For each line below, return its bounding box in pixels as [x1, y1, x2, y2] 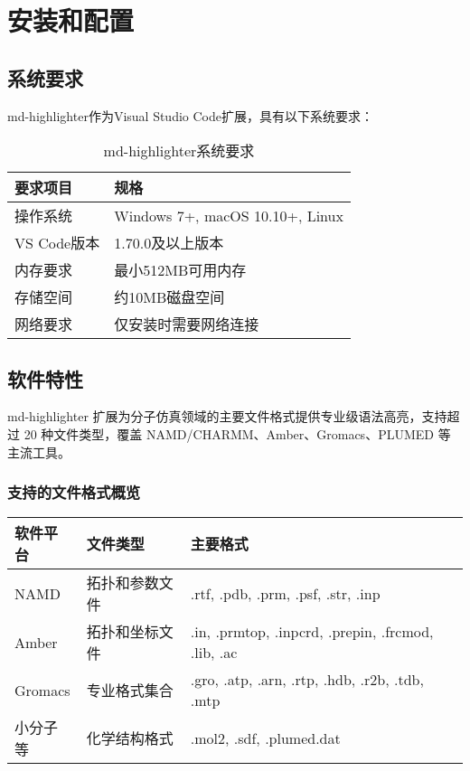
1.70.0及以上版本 [114, 232, 224, 254]
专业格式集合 [86, 680, 174, 701]
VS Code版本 [14, 232, 100, 254]
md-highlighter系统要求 [103, 140, 255, 162]
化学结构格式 [86, 728, 174, 749]
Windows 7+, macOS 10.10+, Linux [114, 204, 343, 226]
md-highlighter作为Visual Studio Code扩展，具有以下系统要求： [7, 106, 373, 125]
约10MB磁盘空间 [114, 287, 225, 308]
